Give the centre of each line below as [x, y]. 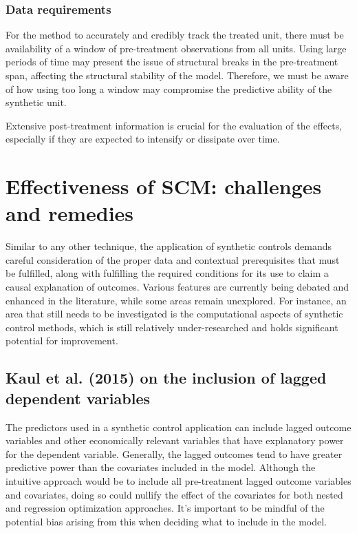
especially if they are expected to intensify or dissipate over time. [143, 139]
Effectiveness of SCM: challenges [164, 186]
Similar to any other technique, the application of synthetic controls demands [169, 246]
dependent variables [78, 398]
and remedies [70, 213]
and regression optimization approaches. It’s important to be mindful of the [165, 508]
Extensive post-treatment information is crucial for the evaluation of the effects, [174, 125]
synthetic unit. [36, 102]
